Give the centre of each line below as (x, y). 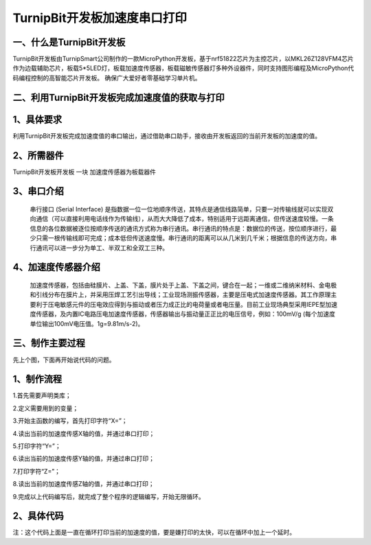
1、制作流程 (37, 379)
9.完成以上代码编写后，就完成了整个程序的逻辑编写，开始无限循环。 (109, 496)
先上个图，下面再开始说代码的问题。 (64, 360)
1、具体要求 (37, 119)
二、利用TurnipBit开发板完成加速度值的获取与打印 (119, 97)
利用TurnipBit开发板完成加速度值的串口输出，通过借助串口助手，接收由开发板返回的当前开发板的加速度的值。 (167, 136)
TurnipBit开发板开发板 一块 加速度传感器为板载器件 (85, 172)
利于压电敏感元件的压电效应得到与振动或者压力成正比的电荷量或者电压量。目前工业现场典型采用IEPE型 (180, 304)
